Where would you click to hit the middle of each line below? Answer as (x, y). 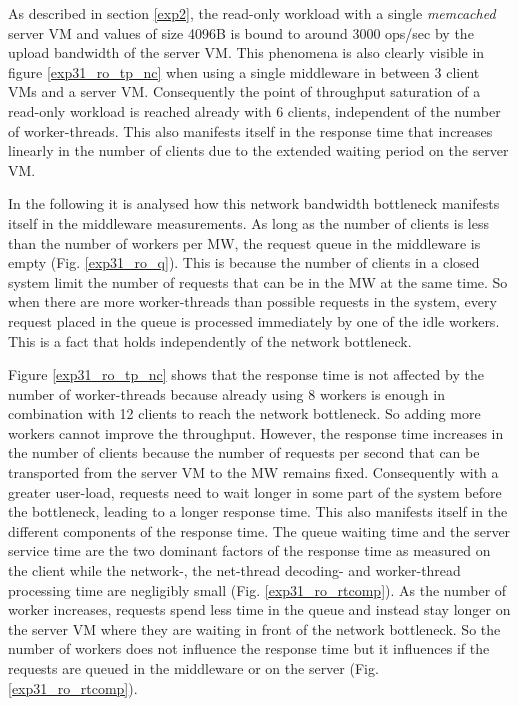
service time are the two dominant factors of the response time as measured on (249, 550)
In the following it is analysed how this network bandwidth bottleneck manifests (254, 203)
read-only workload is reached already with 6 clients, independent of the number (254, 110)
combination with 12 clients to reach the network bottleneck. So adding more (244, 413)
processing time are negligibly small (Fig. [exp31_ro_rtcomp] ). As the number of (257, 589)
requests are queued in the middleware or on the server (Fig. (193, 668)
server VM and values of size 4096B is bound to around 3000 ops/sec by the (241, 32)
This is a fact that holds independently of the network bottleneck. (210, 340)
